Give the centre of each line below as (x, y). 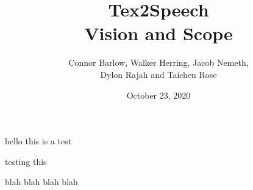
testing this (26, 161)
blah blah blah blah (41, 182)
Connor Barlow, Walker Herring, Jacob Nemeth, (159, 62)
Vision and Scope (159, 33)
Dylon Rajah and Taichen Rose (159, 74)
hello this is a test (38, 141)
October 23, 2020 (159, 95)
